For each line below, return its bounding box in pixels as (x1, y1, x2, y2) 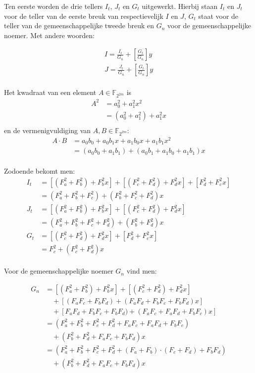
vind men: (126, 266, 157, 276)
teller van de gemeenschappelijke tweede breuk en (4, 20, 154, 31)
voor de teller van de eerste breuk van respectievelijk (4, 10, 163, 21)
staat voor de (198, 10, 239, 21)
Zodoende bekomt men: (4, 166, 75, 176)
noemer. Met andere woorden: (4, 30, 95, 40)
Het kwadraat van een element (4, 87, 97, 97)
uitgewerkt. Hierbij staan (142, 1, 218, 11)
